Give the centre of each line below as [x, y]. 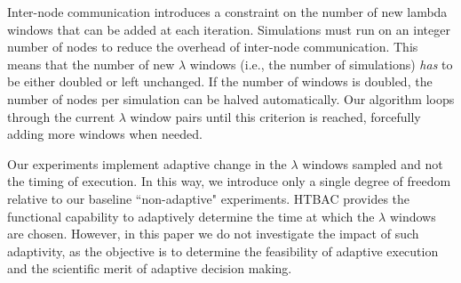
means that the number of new [91, 64]
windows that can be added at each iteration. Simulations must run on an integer [229, 29]
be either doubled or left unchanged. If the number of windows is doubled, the [220, 81]
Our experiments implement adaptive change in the [147, 163]
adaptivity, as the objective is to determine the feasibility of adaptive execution [223, 251]
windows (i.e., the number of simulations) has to [321, 64]
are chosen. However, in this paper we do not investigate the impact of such [213, 234]
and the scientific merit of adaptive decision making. [150, 268]
